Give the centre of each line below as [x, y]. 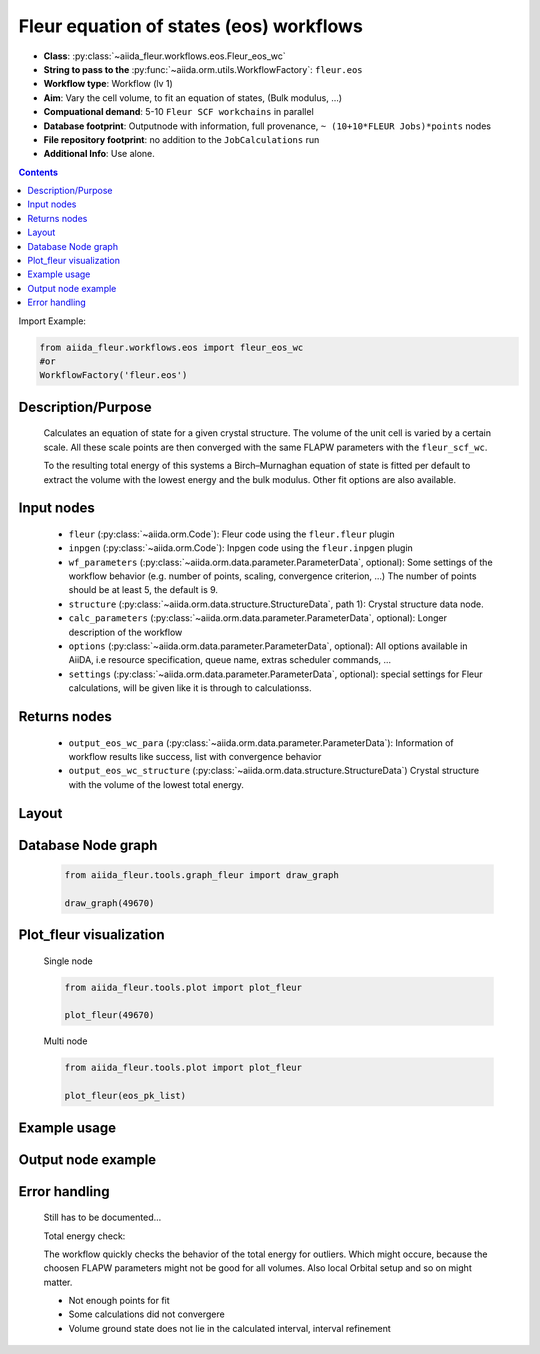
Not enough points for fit [119, 1301]
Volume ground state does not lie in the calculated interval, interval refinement [230, 1328]
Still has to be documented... [102, 1217]
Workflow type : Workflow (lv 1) [108, 84]
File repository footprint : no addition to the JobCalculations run [181, 139]
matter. [58, 1282]
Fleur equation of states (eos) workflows [191, 26]
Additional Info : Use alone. [99, 154]
